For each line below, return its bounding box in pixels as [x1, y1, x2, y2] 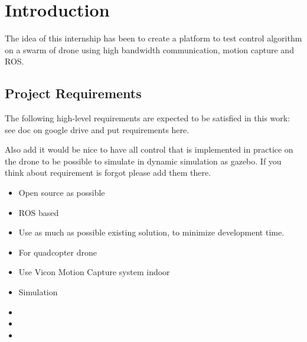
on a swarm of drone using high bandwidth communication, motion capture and [5, 43, 294, 56]
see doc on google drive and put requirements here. [5, 123, 190, 135]
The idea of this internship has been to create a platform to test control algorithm [5, 32, 302, 44]
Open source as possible [18, 186, 105, 199]
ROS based [18, 206, 59, 218]
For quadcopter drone [18, 246, 97, 258]
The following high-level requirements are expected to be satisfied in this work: [5, 112, 290, 124]
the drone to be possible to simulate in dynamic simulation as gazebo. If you [5, 154, 282, 167]
